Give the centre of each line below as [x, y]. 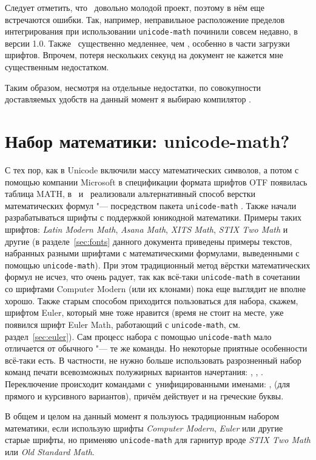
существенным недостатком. [57, 67]
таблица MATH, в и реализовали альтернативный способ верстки [130, 194]
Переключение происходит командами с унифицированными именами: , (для [147, 383]
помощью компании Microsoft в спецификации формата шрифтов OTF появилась [156, 182]
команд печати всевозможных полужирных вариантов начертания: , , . [134, 372]
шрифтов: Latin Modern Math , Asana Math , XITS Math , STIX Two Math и [146, 229]
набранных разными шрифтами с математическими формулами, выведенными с [152, 253]
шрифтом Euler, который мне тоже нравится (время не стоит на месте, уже [144, 312]
